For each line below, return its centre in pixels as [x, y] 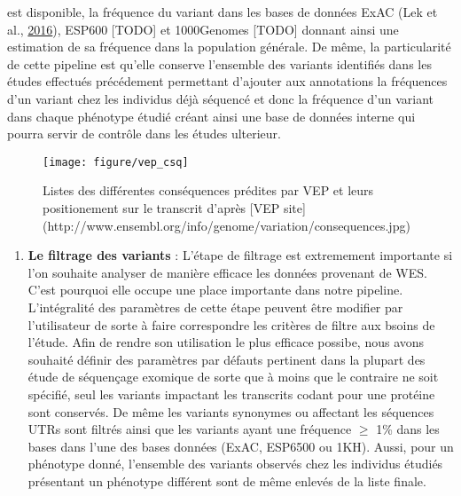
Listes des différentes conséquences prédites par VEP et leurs [208, 190]
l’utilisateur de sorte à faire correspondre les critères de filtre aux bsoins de [231, 324]
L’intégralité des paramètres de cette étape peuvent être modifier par [215, 307]
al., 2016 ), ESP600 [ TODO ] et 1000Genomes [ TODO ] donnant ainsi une [203, 29]
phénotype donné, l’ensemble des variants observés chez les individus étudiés [235, 464]
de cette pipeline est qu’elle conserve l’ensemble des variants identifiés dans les [219, 63]
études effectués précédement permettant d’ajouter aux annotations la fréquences [227, 81]
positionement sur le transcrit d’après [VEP [161, 208]
